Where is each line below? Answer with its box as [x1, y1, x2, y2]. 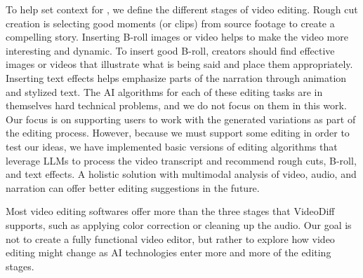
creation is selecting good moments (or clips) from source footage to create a [6, 15, 335, 30]
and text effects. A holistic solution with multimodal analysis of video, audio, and [6, 167, 357, 181]
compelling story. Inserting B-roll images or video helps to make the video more [6, 29, 348, 44]
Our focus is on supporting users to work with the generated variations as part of [6, 111, 356, 126]
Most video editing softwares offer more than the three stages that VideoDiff [6, 204, 335, 218]
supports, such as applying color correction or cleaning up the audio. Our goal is [6, 217, 352, 232]
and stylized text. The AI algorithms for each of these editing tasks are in [6, 84, 323, 99]
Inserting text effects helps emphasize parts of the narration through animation [6, 70, 347, 85]
